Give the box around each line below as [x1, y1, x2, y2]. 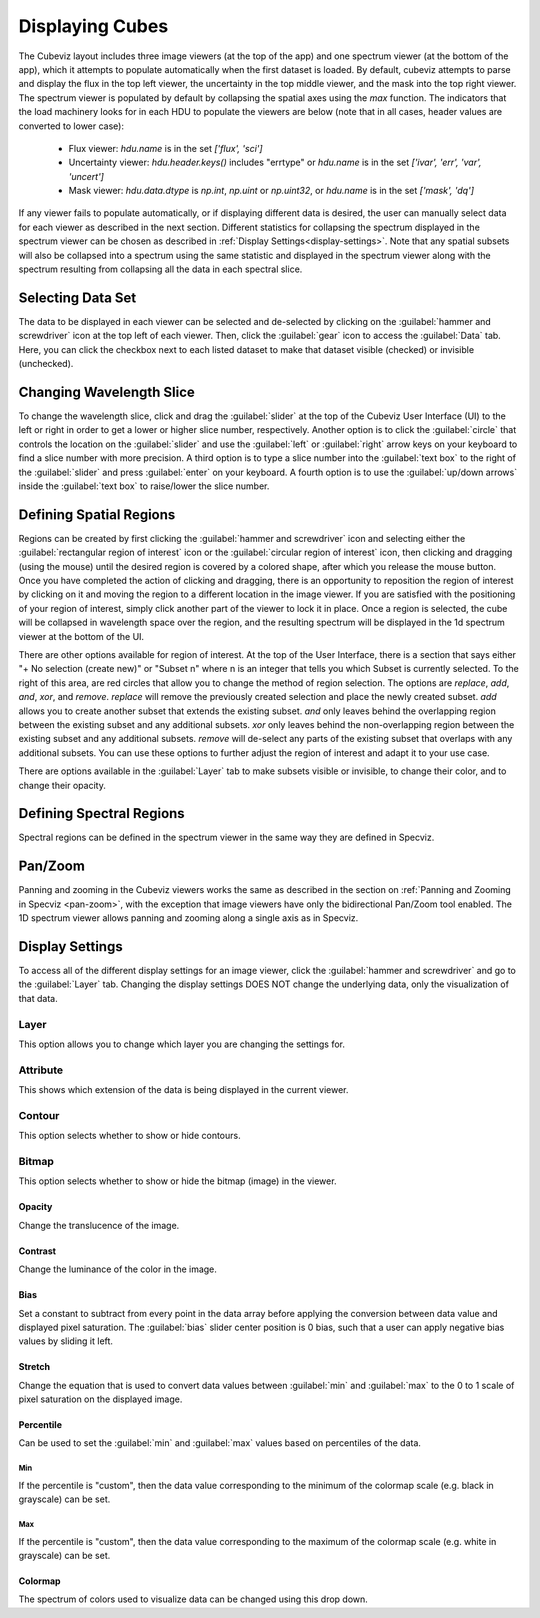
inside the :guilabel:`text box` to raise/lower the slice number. [18, 480, 270, 492]
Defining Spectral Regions [18, 805, 185, 822]
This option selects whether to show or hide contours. [18, 1130, 241, 1142]
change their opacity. [18, 779, 107, 791]
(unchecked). [18, 358, 74, 370]
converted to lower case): [18, 120, 125, 132]
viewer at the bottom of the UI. [18, 630, 145, 642]
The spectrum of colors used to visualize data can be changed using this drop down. [18, 1593, 369, 1605]
